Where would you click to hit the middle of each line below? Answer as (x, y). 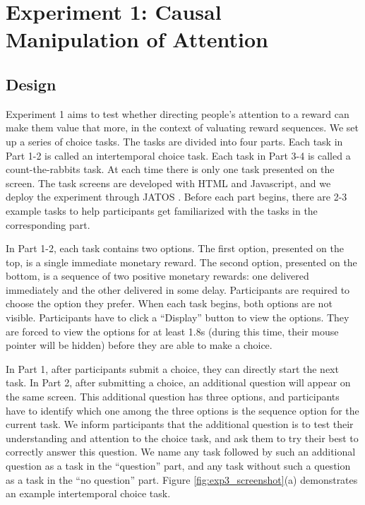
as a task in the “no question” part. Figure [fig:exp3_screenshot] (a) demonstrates (182, 479)
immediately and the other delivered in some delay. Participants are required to (178, 289)
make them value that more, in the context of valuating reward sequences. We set (182, 127)
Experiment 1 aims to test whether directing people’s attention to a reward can (178, 113)
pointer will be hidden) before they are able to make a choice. (139, 345)
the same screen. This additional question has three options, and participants (173, 397)
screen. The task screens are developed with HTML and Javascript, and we (168, 183)
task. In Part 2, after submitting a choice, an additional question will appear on (178, 382)
